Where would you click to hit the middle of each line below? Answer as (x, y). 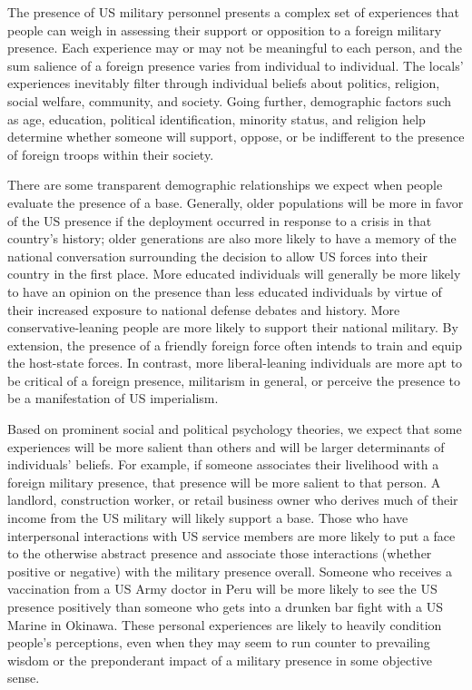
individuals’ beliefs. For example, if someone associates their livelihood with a (223, 464)
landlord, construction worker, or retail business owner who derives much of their (233, 500)
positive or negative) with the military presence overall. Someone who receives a (230, 571)
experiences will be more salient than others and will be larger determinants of (226, 446)
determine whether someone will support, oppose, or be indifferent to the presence (236, 137)
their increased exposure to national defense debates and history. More (204, 309)
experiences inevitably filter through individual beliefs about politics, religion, (224, 83)
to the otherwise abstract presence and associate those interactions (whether (220, 553)
